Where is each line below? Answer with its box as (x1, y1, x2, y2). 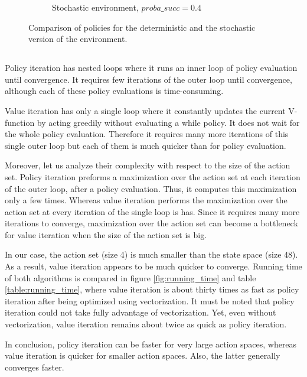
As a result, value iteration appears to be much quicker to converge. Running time (5, 260, 302, 272)
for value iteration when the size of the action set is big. (5, 228, 207, 240)
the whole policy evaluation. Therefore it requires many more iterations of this (5, 128, 289, 140)
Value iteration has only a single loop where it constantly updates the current (5, 104, 286, 116)
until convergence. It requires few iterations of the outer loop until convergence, (5, 73, 292, 85)
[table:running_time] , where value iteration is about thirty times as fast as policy (5, 283, 299, 295)
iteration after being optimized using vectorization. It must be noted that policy (5, 294, 295, 307)
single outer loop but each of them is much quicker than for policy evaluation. (5, 139, 286, 151)
